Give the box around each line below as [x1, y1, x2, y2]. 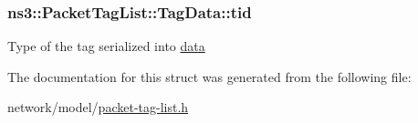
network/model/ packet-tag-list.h [7, 97, 189, 117]
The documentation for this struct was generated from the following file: [7, 67, 412, 86]
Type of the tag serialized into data [7, 36, 205, 56]
